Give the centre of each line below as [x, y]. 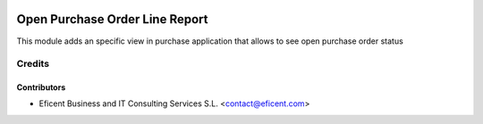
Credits [33, 64]
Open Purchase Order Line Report [112, 19]
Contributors [41, 87]
